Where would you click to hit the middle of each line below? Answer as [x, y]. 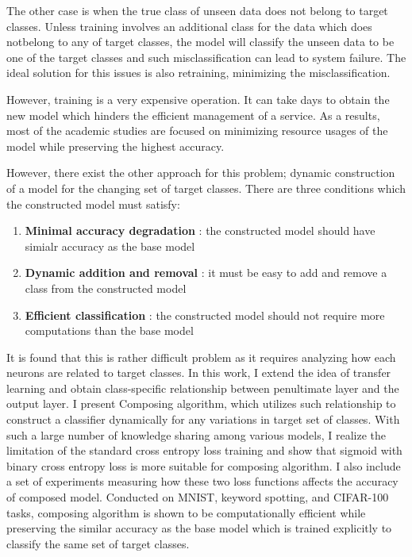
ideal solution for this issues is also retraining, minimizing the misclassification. [198, 73]
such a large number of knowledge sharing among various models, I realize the [196, 434]
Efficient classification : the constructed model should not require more [205, 315]
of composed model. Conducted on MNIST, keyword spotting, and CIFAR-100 [198, 497]
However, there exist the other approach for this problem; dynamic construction [201, 173]
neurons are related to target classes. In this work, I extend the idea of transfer [199, 373]
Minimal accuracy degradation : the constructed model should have [200, 230]
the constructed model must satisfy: [93, 204]
